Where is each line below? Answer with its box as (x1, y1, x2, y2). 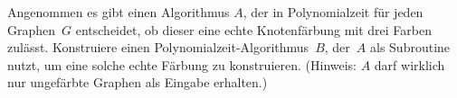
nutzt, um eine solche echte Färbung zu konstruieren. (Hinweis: (7, 55, 357, 74)
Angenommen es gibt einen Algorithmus (7, 3, 230, 21)
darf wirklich (374, 55, 445, 74)
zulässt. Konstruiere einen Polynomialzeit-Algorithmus (7, 38, 309, 57)
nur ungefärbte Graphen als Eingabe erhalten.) (7, 73, 268, 92)
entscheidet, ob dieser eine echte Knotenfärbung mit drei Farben (75, 20, 433, 39)
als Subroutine (369, 38, 451, 57)
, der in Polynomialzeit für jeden (243, 3, 424, 21)
